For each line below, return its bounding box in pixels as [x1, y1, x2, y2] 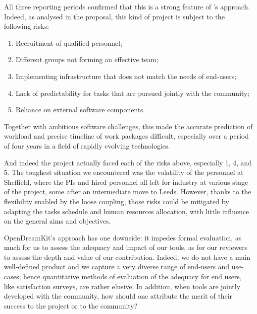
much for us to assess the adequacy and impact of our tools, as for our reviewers [4, 242, 248, 252]
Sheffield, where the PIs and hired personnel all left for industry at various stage [4, 176, 248, 187]
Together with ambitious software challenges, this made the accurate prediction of [4, 121, 253, 131]
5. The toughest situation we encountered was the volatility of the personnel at [4, 167, 244, 177]
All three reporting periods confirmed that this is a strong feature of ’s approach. [4, 1, 250, 11]
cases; [4, 271, 21, 282]
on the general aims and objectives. [4, 216, 111, 226]
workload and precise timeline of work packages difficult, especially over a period [4, 131, 249, 141]
